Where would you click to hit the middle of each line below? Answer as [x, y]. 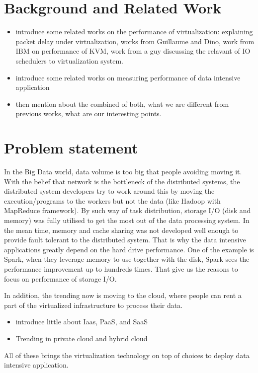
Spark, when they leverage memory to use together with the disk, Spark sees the [127, 259]
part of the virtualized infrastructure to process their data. [93, 305]
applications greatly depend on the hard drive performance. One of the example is [129, 249]
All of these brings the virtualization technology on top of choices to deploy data [127, 355]
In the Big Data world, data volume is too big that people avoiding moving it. [123, 171]
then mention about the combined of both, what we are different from [122, 104]
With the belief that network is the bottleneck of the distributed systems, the [122, 181]
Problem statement [71, 148]
